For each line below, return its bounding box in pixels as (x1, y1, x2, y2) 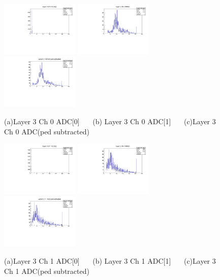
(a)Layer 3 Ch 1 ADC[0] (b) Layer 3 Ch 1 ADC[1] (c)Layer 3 (4, 256, 216, 266)
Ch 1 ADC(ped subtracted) (4, 265, 89, 276)
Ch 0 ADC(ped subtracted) (4, 126, 89, 136)
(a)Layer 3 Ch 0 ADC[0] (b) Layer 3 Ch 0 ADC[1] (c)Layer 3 (4, 116, 216, 126)
